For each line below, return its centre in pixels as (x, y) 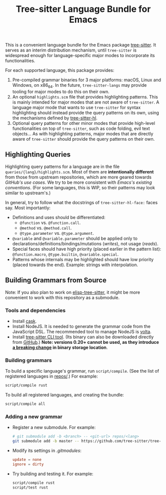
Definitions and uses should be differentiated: (59, 217)
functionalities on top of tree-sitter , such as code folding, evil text (81, 128)
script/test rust (30, 487)
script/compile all (25, 404)
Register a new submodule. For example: (54, 428)
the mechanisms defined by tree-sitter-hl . (55, 118)
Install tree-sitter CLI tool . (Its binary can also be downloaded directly (83, 337)
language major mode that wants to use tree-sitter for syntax (77, 107)
